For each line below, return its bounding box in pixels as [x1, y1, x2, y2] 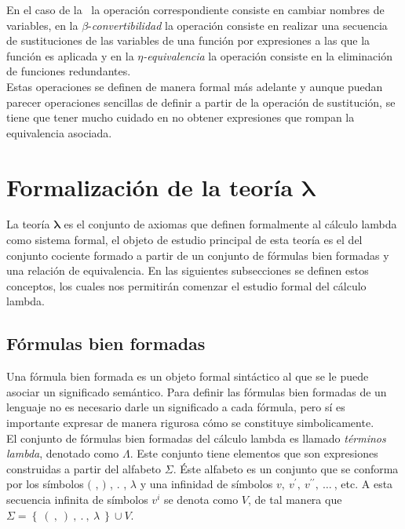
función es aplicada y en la [6, 47, 134, 64]
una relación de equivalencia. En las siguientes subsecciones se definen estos [6, 262, 369, 279]
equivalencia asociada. [6, 124, 112, 140]
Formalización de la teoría [6, 170, 294, 202]
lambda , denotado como [6, 445, 119, 462]
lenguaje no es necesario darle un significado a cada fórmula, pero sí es [6, 399, 345, 415]
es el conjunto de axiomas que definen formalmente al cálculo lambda [64, 216, 397, 232]
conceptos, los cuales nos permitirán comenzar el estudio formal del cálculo [6, 277, 367, 294]
